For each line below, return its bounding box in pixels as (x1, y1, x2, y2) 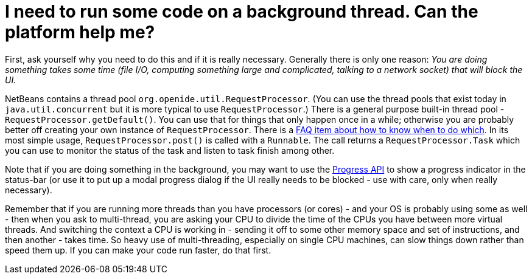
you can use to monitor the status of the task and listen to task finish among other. (5, 145, 335, 156)
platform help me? (5, 22, 155, 43)
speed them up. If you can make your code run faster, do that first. (5, 244, 271, 255)
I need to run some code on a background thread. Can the (5, 1, 478, 22)
